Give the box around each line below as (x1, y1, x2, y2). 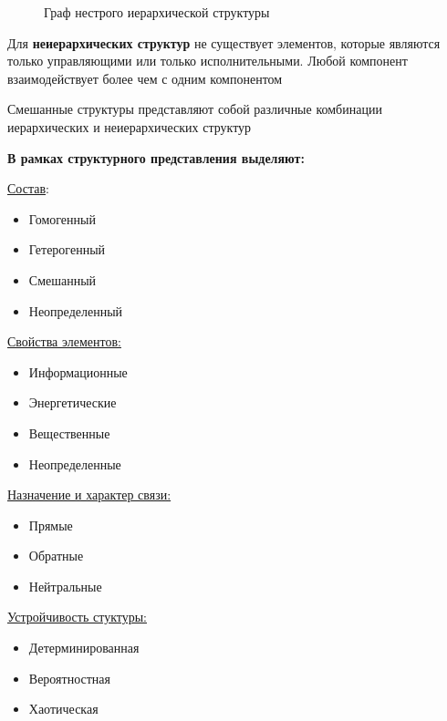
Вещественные (28, 423, 110, 442)
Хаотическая (28, 699, 99, 718)
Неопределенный (28, 301, 123, 320)
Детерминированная (28, 638, 140, 657)
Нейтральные (28, 576, 102, 595)
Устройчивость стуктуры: (7, 607, 147, 626)
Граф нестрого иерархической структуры (44, 3, 270, 21)
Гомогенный (28, 209, 96, 228)
